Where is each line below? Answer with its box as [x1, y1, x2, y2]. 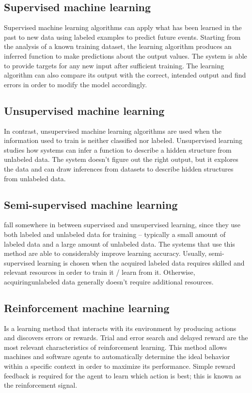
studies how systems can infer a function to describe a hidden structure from [4, 144, 232, 155]
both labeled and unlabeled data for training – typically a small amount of [4, 229, 226, 239]
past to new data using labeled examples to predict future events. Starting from [4, 31, 241, 42]
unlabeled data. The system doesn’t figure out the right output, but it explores [4, 154, 238, 164]
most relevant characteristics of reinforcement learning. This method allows [4, 342, 227, 352]
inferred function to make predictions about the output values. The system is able [4, 50, 247, 61]
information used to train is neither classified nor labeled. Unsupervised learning [4, 135, 242, 145]
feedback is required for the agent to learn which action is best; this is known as [4, 370, 241, 380]
